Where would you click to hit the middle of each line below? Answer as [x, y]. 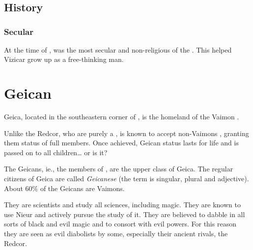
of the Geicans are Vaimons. [82, 188]
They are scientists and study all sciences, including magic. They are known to [122, 205]
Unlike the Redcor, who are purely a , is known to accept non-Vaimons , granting [126, 133]
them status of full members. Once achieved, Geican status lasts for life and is [121, 143]
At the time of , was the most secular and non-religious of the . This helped [118, 49]
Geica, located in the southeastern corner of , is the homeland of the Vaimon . [122, 117]
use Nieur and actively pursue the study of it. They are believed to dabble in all [125, 214]
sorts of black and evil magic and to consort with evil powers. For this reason [120, 224]
